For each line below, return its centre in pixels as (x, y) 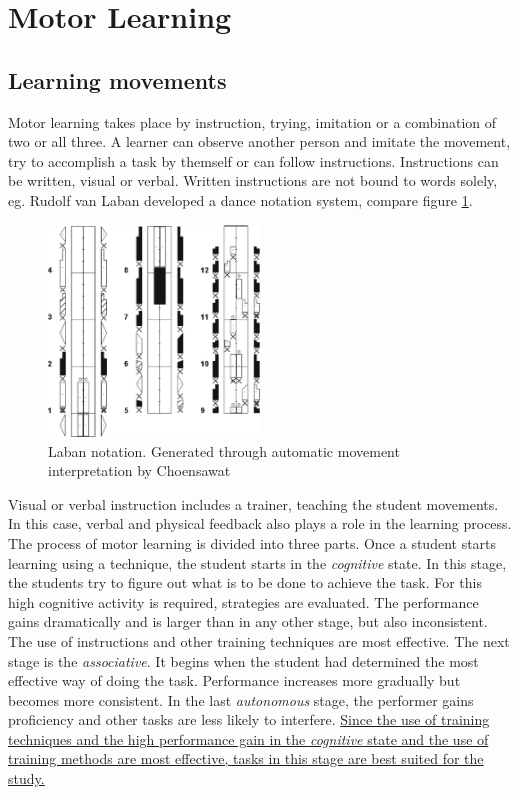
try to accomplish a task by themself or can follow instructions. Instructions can (253, 160)
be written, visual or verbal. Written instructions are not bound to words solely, (253, 180)
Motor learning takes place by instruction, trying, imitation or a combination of (252, 121)
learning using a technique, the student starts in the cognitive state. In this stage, (257, 562)
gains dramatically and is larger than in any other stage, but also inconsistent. (248, 621)
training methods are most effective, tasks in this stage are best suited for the (246, 758)
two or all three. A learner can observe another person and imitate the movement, (259, 141)
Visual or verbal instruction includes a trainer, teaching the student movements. (253, 503)
